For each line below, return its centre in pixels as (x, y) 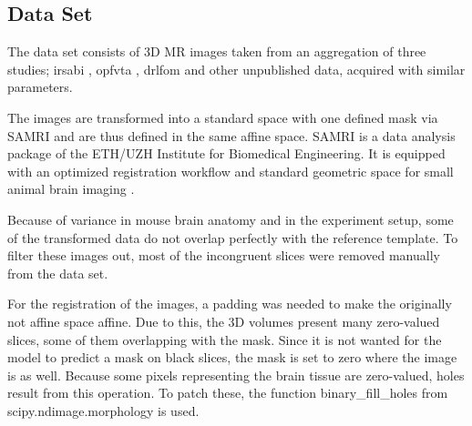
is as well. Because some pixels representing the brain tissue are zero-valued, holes (236, 375)
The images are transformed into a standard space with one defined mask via (223, 117)
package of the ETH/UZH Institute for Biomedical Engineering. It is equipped (226, 153)
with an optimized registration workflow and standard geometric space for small (231, 171)
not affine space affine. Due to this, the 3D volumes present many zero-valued (224, 321)
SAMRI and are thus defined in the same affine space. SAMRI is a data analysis (231, 135)
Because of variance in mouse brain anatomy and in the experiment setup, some (231, 219)
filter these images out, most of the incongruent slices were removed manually (224, 255)
